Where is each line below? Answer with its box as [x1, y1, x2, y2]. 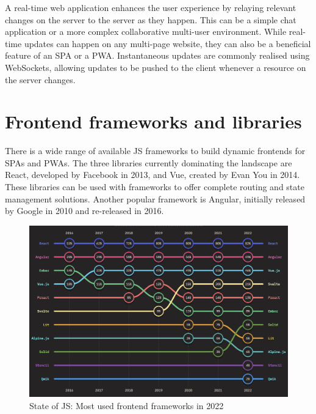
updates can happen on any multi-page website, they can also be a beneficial [24, 37, 311, 50]
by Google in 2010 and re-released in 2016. [5, 204, 164, 217]
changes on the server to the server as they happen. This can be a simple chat [5, 13, 296, 26]
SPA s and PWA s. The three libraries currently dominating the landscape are [5, 156, 292, 169]
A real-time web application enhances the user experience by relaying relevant [5, 1, 296, 13]
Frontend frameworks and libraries [5, 109, 302, 134]
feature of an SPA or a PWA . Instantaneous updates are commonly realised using [5, 49, 310, 62]
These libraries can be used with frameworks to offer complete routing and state [5, 180, 304, 193]
